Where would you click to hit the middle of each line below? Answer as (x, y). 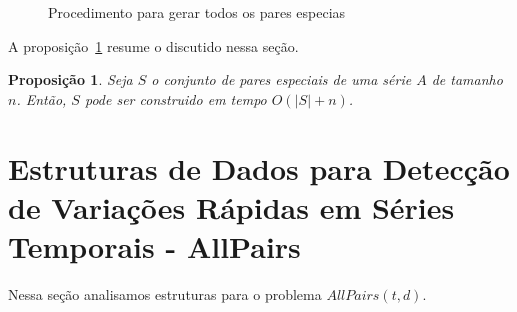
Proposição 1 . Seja (70, 79)
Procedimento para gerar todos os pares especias (197, 12)
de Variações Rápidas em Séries (231, 206)
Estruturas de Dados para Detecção (259, 167)
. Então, (41, 98)
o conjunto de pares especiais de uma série (281, 79)
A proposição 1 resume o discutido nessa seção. (153, 45)
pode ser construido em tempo (175, 98)
